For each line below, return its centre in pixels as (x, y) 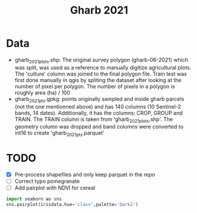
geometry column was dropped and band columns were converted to (99, 127)
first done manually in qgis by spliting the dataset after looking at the (98, 80)
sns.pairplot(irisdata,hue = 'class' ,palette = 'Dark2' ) (72, 205)
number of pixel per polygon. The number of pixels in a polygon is (95, 86)
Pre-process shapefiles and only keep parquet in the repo (85, 175)
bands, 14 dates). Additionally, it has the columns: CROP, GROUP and (98, 113)
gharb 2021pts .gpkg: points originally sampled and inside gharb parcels (99, 99)
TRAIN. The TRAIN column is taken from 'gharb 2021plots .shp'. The (93, 120)
